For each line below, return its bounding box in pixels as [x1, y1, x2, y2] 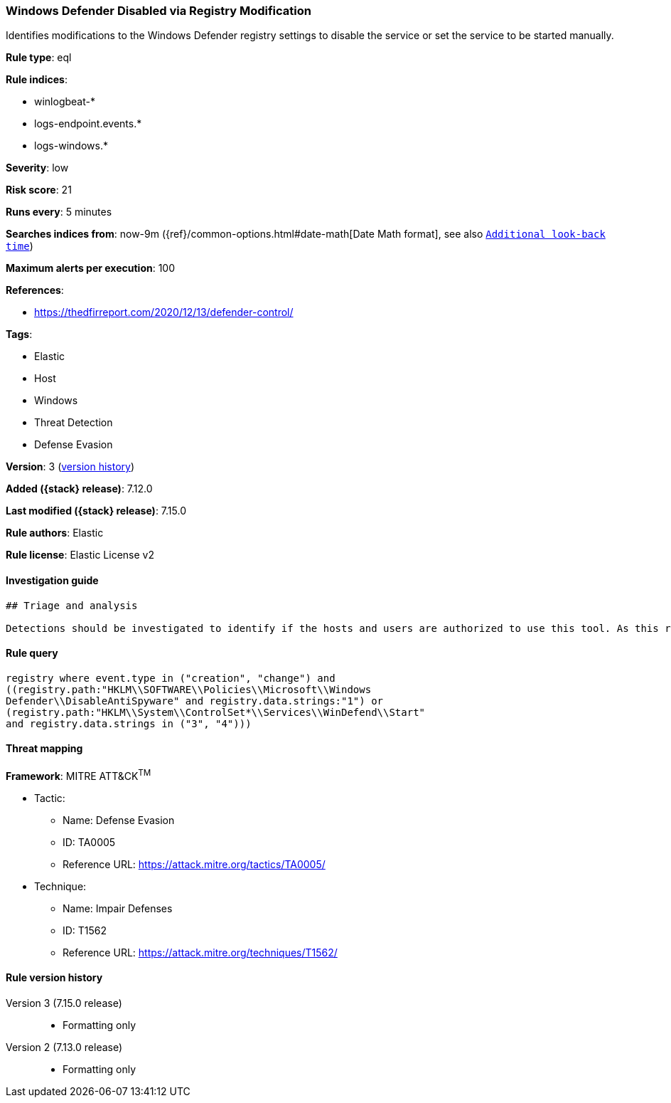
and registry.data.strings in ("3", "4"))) [6, 717, 252, 729]
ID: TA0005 [63, 835, 116, 848]
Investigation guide [6, 574, 99, 586]
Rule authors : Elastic [6, 527, 104, 539]
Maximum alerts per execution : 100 [6, 262, 176, 275]
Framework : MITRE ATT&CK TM [6, 768, 151, 782]
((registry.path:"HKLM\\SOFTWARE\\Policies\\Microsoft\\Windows [6, 683, 372, 695]
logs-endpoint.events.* [34, 117, 142, 130]
